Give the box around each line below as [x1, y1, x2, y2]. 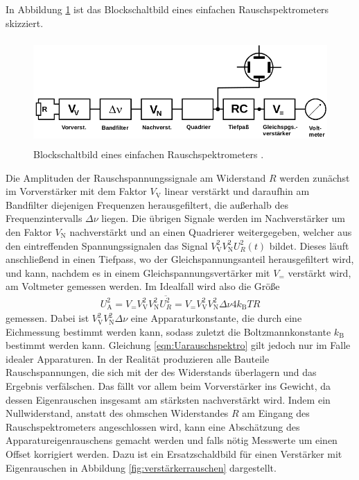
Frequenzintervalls [6, 211, 82, 225]
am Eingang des [242, 406, 310, 420]
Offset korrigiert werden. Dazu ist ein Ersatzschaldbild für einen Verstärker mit [6, 447, 342, 461]
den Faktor [6, 224, 52, 239]
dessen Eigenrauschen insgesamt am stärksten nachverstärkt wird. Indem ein [6, 392, 331, 406]
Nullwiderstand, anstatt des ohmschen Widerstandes [6, 406, 229, 420]
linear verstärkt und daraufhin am [164, 184, 310, 198]
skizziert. [6, 15, 44, 30]
